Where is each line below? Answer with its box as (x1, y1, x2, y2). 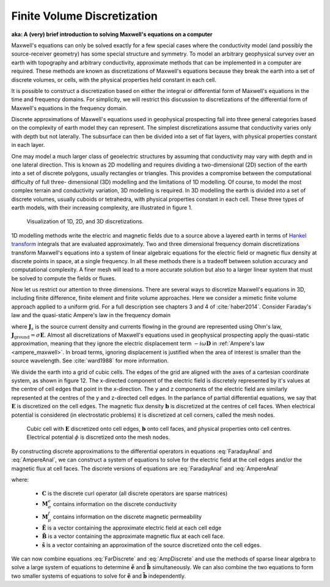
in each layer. (11, 141, 45, 149)
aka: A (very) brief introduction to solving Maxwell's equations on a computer (11, 31, 213, 38)
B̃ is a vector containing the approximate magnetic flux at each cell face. (42, 533, 226, 540)
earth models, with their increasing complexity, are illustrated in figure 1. (11, 204, 193, 211)
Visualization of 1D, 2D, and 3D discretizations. (26, 218, 144, 225)
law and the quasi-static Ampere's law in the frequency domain (11, 312, 171, 319)
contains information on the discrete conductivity (53, 500, 177, 507)
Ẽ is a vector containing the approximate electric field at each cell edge (42, 524, 222, 531)
